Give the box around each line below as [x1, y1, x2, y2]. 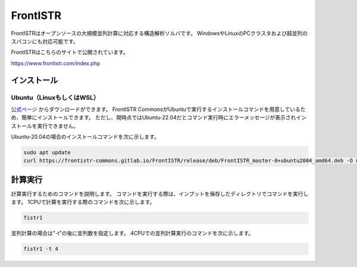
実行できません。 [36, 122, 79, 129]
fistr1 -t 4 [23, 246, 59, 252]
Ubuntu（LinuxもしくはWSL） [11, 93, 100, 101]
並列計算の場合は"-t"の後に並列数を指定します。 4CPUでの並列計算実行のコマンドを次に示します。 [11, 230, 254, 237]
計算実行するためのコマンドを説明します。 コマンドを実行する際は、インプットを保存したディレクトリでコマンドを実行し [11, 190, 309, 197]
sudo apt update [23, 149, 71, 156]
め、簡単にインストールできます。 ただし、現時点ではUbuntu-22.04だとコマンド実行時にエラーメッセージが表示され [11, 114, 296, 121]
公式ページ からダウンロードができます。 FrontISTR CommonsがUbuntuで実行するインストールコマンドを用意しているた [11, 106, 306, 113]
